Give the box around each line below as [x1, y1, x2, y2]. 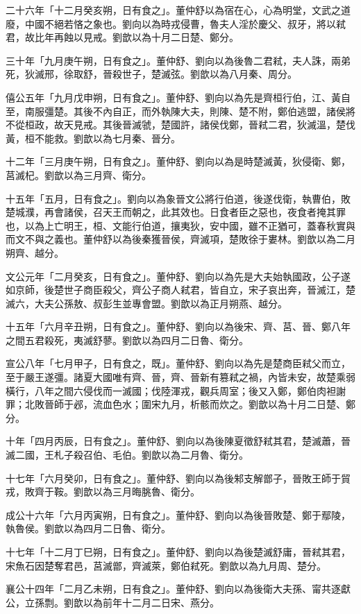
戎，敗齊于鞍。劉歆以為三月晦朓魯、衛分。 [6, 484, 200, 499]
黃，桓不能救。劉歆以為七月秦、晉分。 [6, 130, 180, 145]
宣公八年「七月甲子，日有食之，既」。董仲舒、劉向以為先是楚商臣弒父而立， [6, 356, 351, 370]
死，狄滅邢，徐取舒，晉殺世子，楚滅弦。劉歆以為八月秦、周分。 [6, 67, 297, 81]
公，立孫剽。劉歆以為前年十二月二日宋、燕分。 [6, 595, 219, 609]
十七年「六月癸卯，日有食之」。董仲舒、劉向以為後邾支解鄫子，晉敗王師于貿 [6, 470, 351, 485]
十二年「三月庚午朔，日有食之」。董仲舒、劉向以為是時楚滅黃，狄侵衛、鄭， [6, 154, 351, 169]
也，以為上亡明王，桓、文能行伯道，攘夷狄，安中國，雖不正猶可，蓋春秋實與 [6, 218, 355, 232]
